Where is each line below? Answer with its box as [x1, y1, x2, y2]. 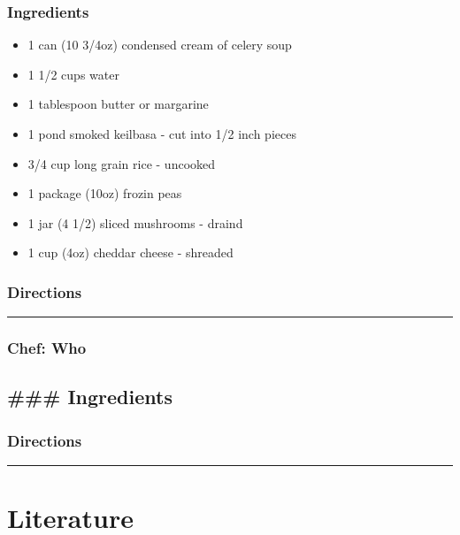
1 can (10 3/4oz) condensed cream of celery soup [27, 35, 292, 54]
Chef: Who [7, 337, 87, 359]
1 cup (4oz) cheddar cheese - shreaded [27, 243, 234, 262]
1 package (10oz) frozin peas [27, 184, 182, 203]
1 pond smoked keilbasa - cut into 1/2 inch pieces [27, 125, 296, 142]
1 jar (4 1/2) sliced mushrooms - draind [27, 213, 243, 232]
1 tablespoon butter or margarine [27, 95, 209, 113]
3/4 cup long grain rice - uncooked [27, 154, 216, 172]
